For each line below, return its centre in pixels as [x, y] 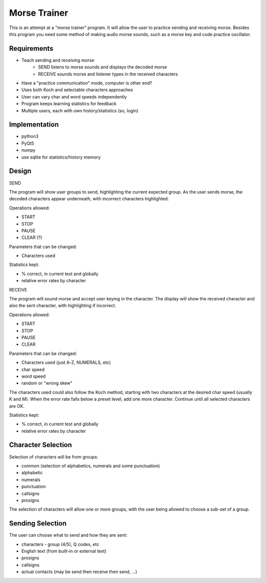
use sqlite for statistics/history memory [61, 157]
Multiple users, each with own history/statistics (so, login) [80, 110]
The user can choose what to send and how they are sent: [68, 535]
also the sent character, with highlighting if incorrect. [63, 306]
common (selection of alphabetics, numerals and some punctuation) [91, 466]
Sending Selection [38, 524]
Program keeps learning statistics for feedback [69, 104]
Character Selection [41, 445]
